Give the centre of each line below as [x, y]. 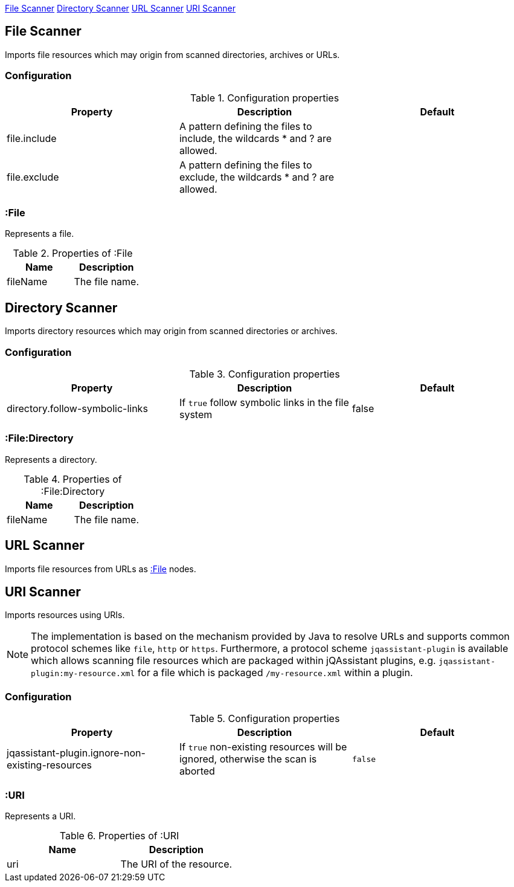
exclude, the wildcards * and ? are [256, 177]
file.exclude [33, 177]
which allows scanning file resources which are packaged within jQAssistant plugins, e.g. [233, 661]
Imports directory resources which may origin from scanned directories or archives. [171, 331]
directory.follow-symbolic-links [77, 408]
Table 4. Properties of [73, 479]
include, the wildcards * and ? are [255, 138]
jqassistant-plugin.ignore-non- [76, 753]
